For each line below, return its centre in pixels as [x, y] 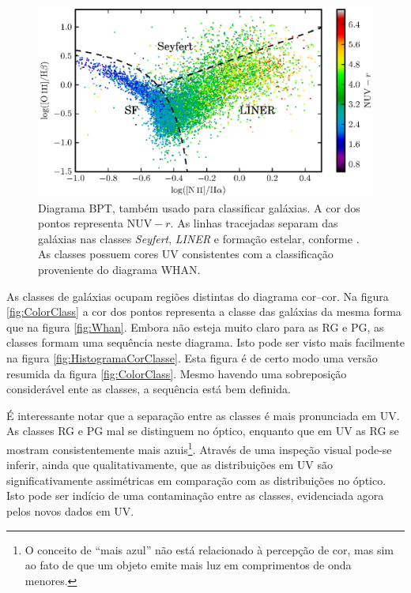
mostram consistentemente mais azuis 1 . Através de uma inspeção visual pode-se [199, 448]
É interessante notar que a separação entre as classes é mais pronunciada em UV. [203, 415]
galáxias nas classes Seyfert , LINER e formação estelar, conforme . [199, 238]
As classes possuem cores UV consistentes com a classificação [186, 254]
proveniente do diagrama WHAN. [119, 269]
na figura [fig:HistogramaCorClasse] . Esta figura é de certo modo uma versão [192, 357]
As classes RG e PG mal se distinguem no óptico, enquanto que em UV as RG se [203, 431]
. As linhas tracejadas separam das [254, 223]
